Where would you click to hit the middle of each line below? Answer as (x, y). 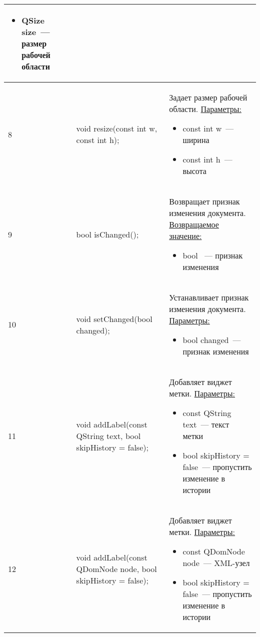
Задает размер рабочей (208, 97)
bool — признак (213, 255)
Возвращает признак (204, 201)
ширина (196, 140)
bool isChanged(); (107, 234)
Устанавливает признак (209, 297)
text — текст (206, 424)
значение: (185, 236)
